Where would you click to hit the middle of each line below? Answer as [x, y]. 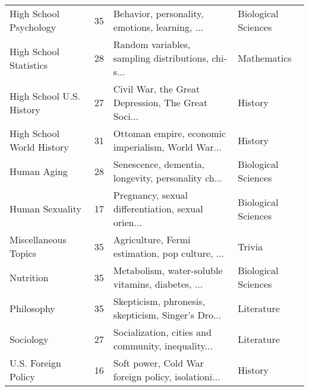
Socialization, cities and [162, 332]
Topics [23, 253]
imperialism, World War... [167, 147]
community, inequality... [163, 346]
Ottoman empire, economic [170, 133]
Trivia [250, 246]
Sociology [29, 339]
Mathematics [265, 58]
